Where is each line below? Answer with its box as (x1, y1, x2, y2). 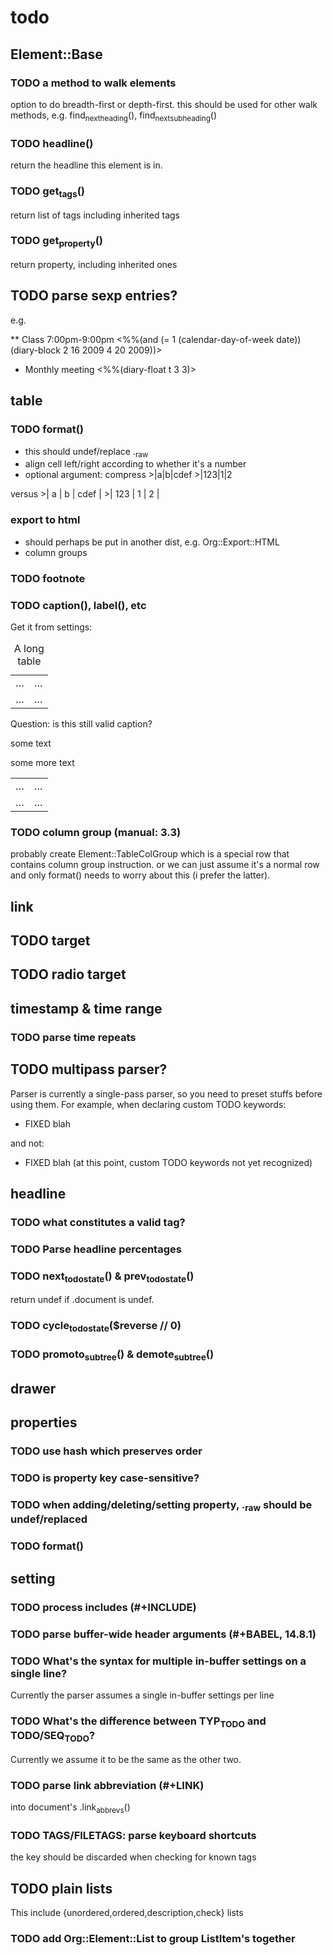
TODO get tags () (10, 184, 85, 200)
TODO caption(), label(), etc (10, 598, 147, 612)
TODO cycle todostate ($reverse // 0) (10, 1319, 182, 1335)
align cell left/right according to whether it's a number (24, 458, 247, 470)
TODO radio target (10, 966, 127, 983)
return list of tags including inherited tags (10, 209, 180, 221)
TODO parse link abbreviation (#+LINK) (10, 1778, 205, 1792)
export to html (10, 513, 81, 527)
